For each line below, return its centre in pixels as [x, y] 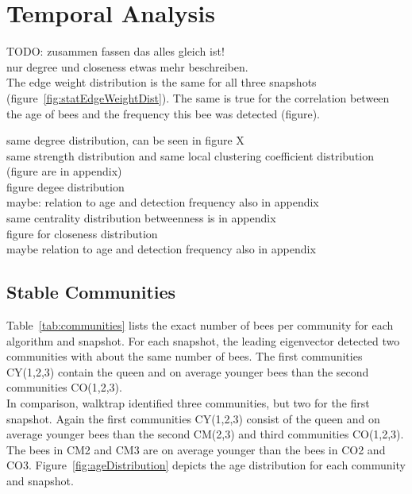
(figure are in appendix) [64, 171]
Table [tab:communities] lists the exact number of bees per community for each [200, 325]
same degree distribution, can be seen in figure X [125, 140]
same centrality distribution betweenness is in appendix [141, 218]
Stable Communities [91, 292]
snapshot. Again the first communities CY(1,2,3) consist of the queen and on [193, 418]
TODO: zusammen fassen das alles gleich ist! [116, 51]
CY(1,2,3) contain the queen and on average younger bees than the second [188, 371]
